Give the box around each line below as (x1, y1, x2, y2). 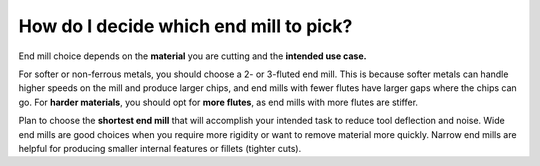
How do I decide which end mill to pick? (18, 15, 353, 37)
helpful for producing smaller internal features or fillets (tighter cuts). (18, 142, 302, 154)
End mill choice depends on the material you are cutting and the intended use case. (18, 50, 367, 62)
